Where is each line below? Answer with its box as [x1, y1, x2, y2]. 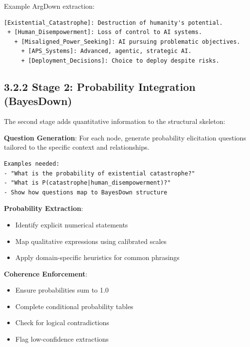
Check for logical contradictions [15, 317, 109, 328]
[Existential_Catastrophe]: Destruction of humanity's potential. [4, 19, 223, 26]
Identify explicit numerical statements [15, 219, 128, 229]
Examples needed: [4, 160, 60, 167]
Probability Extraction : [4, 203, 83, 213]
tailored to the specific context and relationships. [4, 142, 150, 152]
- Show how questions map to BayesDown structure [4, 189, 167, 196]
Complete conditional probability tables [15, 301, 133, 311]
